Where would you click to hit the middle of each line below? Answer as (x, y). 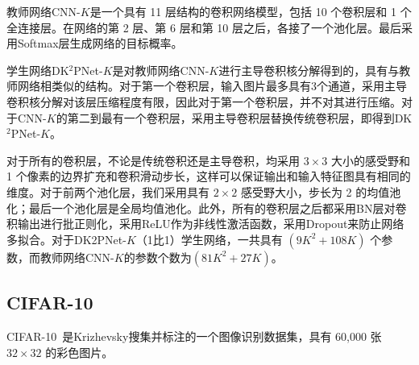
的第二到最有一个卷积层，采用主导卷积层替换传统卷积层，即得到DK (234, 117)
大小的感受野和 (370, 160)
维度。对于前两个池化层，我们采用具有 (108, 191)
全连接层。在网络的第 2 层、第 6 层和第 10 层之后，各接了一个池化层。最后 (204, 27)
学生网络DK (38, 70)
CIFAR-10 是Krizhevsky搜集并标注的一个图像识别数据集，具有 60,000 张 (194, 336)
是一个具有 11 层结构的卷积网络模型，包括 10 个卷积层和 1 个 (251, 11)
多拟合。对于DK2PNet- (66, 239)
